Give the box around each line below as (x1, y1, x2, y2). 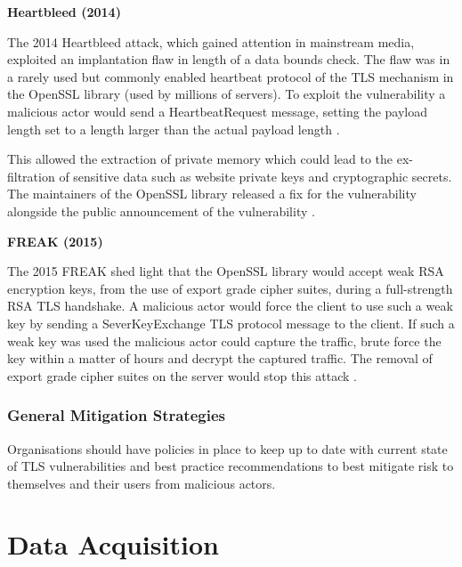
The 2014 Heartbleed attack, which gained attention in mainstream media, (7, 32, 415, 51)
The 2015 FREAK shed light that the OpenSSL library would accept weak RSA (7, 262, 444, 280)
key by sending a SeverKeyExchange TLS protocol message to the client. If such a (7, 313, 455, 332)
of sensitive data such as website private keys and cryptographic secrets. (59, 166, 452, 185)
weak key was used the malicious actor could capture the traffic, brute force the (7, 331, 442, 350)
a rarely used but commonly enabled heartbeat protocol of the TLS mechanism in (7, 67, 454, 85)
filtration (7, 166, 55, 185)
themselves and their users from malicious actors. (7, 474, 276, 492)
